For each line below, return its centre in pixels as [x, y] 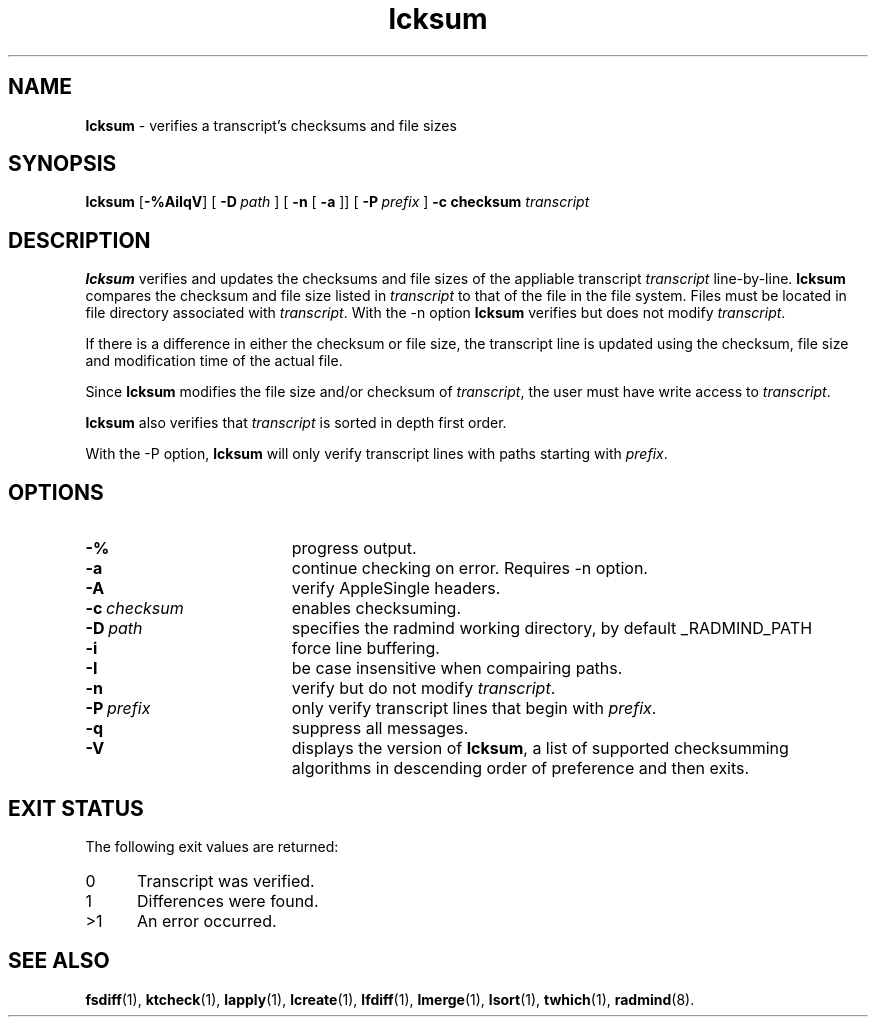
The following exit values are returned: [212, 846]
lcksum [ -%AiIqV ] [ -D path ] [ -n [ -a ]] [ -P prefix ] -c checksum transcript [337, 202]
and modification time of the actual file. [214, 361]
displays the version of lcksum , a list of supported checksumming [540, 748]
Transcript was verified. [225, 880]
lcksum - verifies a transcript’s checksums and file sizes [271, 125]
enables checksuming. [376, 608]
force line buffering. [365, 648]
